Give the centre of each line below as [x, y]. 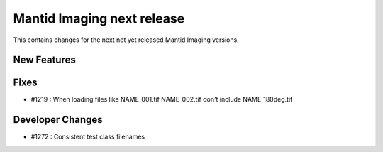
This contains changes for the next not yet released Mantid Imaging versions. [126, 40]
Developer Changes [58, 120]
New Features [44, 60]
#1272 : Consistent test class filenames [88, 137]
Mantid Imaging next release [99, 18]
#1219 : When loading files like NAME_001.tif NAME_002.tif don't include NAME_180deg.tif [162, 99]
